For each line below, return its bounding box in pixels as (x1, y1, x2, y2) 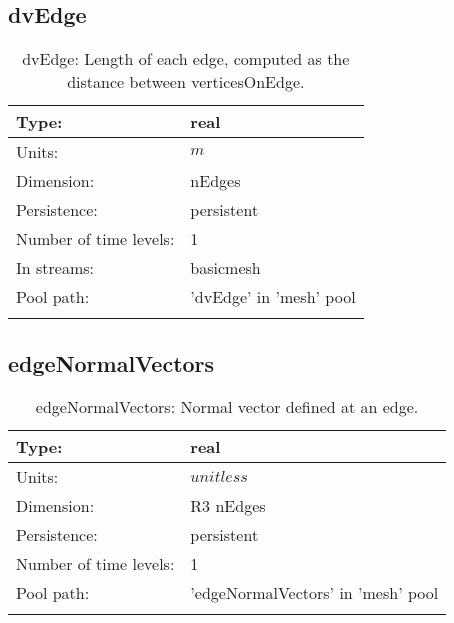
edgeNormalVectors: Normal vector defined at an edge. (35, 395, 419, 419)
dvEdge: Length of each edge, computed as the (22, 47, 350, 71)
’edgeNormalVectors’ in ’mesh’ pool (190, 581, 439, 605)
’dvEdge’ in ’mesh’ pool (190, 285, 356, 309)
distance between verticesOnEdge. (67, 70, 305, 94)
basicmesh (190, 256, 261, 280)
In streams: (16, 256, 94, 280)
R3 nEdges (190, 494, 266, 518)
